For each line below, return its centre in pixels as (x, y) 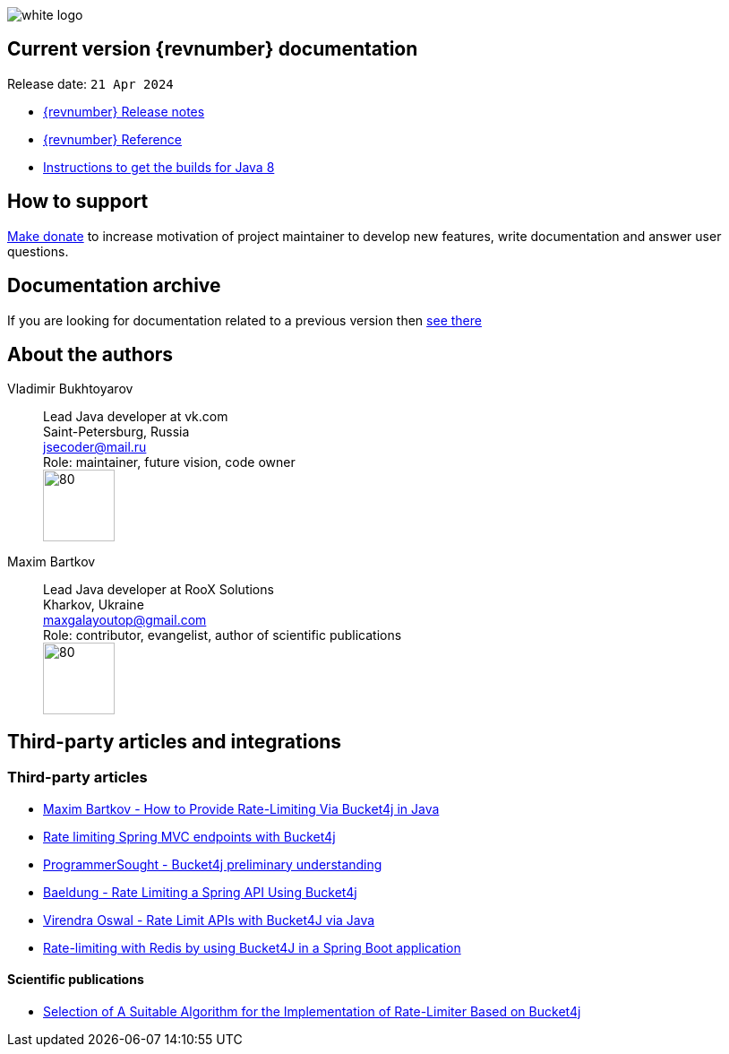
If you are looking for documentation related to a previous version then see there (244, 320)
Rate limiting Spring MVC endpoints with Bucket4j (189, 836)
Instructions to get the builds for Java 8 (159, 167)
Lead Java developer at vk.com (136, 417)
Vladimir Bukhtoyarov (70, 389)
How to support (78, 202)
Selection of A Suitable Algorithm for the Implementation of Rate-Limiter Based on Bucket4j (312, 1011)
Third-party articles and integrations (175, 741)
